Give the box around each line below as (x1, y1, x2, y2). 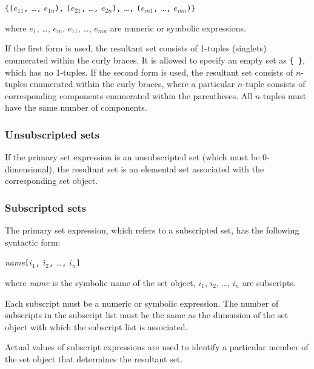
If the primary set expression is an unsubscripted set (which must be (5, 151, 260, 163)
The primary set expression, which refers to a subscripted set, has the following (5, 224, 299, 237)
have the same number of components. (5, 101, 147, 114)
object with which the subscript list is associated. (5, 320, 188, 333)
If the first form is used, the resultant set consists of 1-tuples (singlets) (5, 42, 267, 54)
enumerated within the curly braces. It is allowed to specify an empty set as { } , (5, 53, 305, 66)
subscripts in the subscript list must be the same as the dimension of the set (5, 309, 289, 321)
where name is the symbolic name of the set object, (5, 276, 196, 289)
